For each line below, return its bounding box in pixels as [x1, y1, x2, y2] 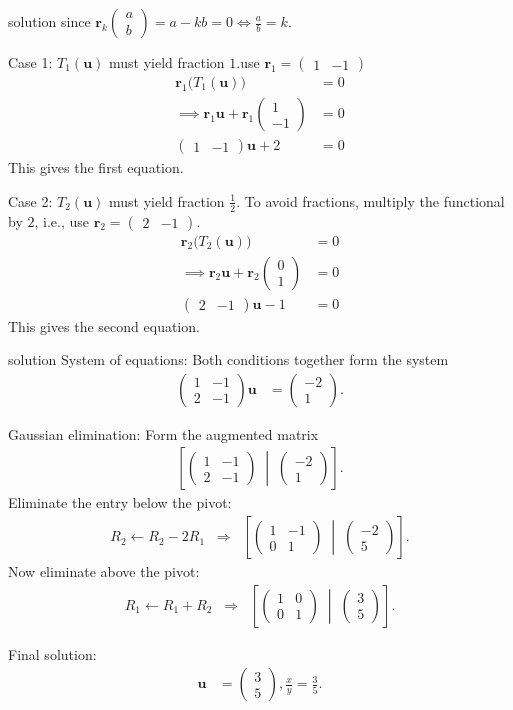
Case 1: [8, 52, 53, 72]
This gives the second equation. [8, 315, 200, 336]
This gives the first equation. [8, 157, 184, 178]
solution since [8, 11, 91, 31]
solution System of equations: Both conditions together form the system [8, 349, 449, 370]
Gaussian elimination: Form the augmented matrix [8, 423, 319, 444]
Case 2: [8, 190, 53, 211]
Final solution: [8, 643, 97, 664]
